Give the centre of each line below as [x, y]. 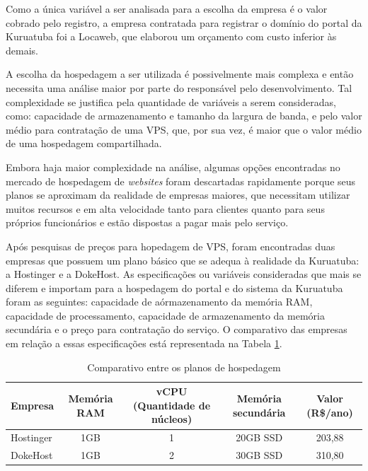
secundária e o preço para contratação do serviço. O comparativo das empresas [177, 329]
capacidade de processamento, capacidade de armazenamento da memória [165, 315]
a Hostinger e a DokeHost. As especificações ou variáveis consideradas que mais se [184, 274]
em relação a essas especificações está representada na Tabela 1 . [144, 343]
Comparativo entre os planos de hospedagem [184, 367]
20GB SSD [259, 437]
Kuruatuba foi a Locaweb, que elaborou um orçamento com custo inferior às [171, 36]
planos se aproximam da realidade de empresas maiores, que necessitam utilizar [178, 195]
